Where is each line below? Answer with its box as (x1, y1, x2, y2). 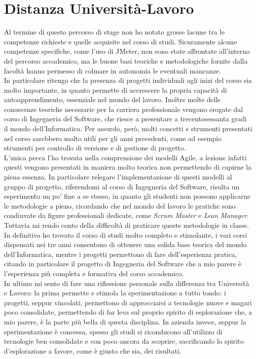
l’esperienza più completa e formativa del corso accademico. (4, 268, 184, 278)
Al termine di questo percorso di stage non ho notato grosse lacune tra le (4, 27, 225, 37)
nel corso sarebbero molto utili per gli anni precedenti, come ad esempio (4, 133, 222, 143)
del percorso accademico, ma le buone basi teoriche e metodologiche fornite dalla (4, 55, 248, 66)
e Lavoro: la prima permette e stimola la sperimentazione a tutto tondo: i (4, 287, 226, 298)
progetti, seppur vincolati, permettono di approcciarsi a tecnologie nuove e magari (4, 297, 252, 307)
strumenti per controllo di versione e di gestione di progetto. (4, 143, 186, 153)
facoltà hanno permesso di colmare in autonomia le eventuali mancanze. (4, 65, 221, 75)
